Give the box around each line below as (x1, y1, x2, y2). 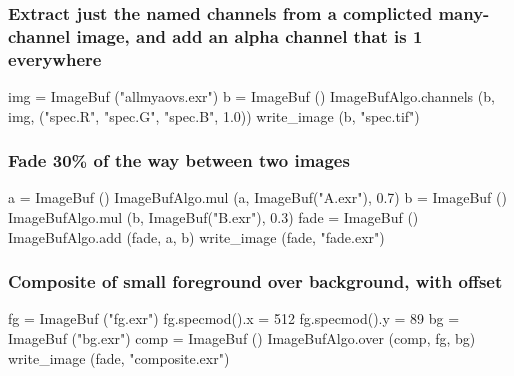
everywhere (8, 46, 102, 71)
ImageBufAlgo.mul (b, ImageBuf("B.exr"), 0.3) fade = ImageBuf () (8, 207, 419, 228)
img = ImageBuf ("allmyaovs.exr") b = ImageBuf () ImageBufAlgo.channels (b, (8, 86, 495, 107)
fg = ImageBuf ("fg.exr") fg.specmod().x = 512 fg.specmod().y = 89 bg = (8, 308, 460, 329)
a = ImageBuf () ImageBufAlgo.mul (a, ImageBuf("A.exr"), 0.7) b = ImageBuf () (8, 187, 507, 208)
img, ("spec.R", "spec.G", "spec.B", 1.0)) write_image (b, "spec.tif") (8, 105, 420, 126)
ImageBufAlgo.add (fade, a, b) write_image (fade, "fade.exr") (8, 226, 385, 247)
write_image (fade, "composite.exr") (8, 347, 230, 368)
